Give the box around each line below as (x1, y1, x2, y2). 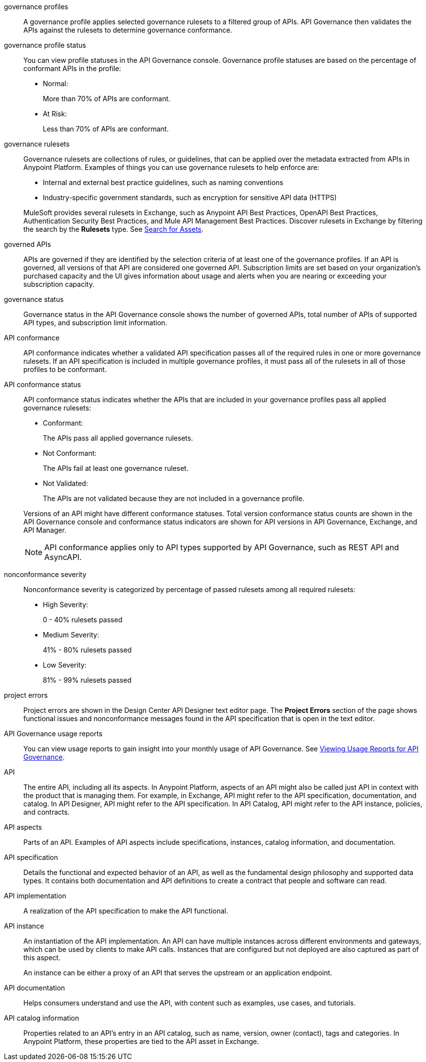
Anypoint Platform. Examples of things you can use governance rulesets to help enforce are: (23, 163, 319, 171)
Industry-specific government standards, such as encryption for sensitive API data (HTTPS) (43, 193, 337, 202)
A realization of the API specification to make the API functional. (23, 907, 228, 915)
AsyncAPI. (44, 552, 82, 562)
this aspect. (23, 953, 61, 962)
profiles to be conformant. (23, 365, 107, 373)
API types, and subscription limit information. (23, 318, 167, 327)
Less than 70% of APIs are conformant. (43, 125, 169, 133)
